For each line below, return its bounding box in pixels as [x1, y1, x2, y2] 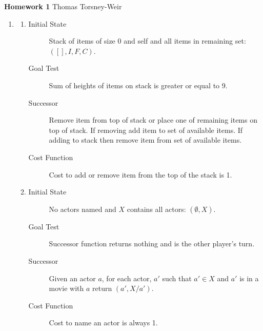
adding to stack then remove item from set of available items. [49, 134, 242, 145]
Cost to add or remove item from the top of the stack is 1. [49, 169, 232, 180]
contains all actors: [127, 203, 186, 214]
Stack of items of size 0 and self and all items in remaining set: [49, 35, 246, 46]
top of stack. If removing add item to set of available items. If [49, 124, 243, 135]
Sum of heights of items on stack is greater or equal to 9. [49, 80, 228, 90]
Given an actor [49, 272, 96, 283]
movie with [49, 283, 84, 294]
